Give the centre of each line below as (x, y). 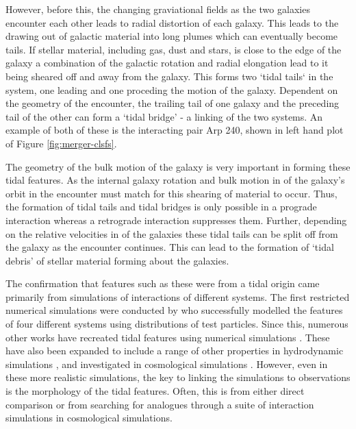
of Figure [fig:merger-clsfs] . (61, 143)
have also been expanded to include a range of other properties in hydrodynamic (175, 351)
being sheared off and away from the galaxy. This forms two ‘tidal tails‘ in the (169, 76)
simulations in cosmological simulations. (89, 418)
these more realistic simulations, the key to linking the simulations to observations (178, 377)
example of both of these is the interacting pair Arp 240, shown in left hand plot (175, 130)
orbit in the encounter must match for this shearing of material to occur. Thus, (171, 193)
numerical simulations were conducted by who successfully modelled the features (174, 310)
